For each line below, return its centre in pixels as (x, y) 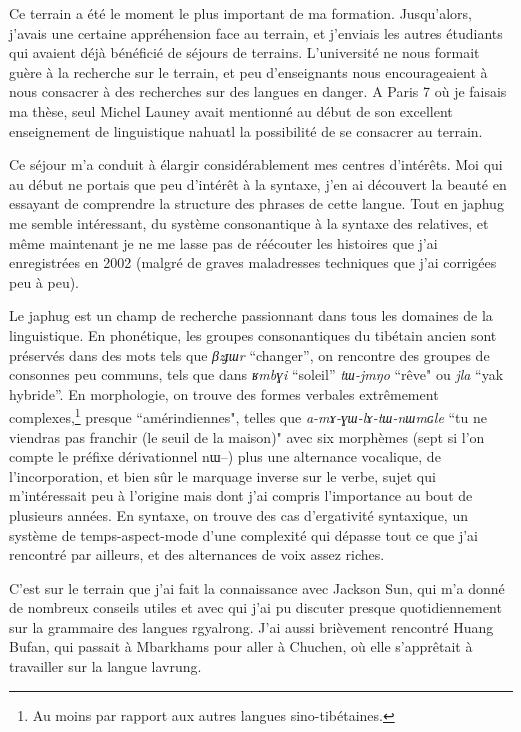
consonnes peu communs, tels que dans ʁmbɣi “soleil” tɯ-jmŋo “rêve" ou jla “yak (256, 374)
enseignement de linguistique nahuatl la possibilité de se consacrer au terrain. (246, 130)
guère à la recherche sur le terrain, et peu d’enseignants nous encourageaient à (248, 71)
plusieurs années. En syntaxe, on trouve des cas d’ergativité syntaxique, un (238, 514)
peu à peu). (44, 281)
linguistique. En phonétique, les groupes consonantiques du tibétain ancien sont (253, 334)
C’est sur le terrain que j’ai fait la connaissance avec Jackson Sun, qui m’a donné (257, 587)
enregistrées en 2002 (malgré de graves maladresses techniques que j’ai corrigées (253, 262)
